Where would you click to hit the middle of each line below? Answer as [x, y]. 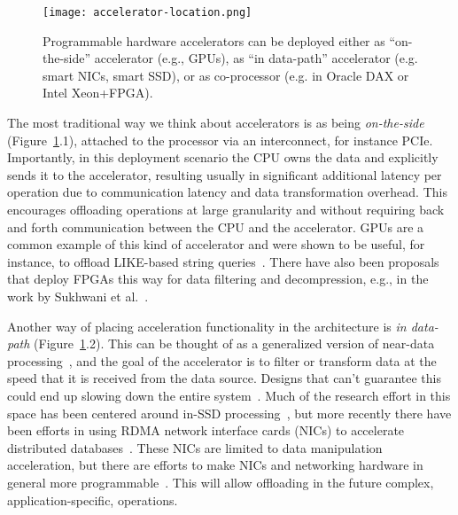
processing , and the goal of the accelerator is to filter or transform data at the [222, 360]
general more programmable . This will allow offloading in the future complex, [221, 482]
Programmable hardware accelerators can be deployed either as [214, 40]
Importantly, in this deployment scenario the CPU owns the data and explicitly [223, 157]
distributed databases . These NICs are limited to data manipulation [195, 447]
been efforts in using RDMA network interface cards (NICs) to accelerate [206, 430]
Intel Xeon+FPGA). [98, 93]
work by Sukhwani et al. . [78, 296]
